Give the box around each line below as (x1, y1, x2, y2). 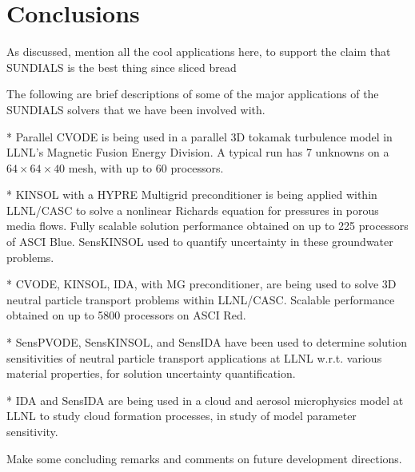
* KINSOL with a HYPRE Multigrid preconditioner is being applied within (6, 186, 377, 203)
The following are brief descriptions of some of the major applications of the (6, 85, 379, 102)
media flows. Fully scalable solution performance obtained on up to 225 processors (6, 217, 409, 234)
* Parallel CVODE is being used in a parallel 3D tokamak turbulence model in (6, 128, 393, 145)
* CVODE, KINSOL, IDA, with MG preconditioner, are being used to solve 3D (6, 276, 397, 292)
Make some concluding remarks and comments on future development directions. (6, 450, 402, 466)
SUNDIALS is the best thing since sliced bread (6, 58, 237, 75)
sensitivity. (6, 423, 58, 439)
